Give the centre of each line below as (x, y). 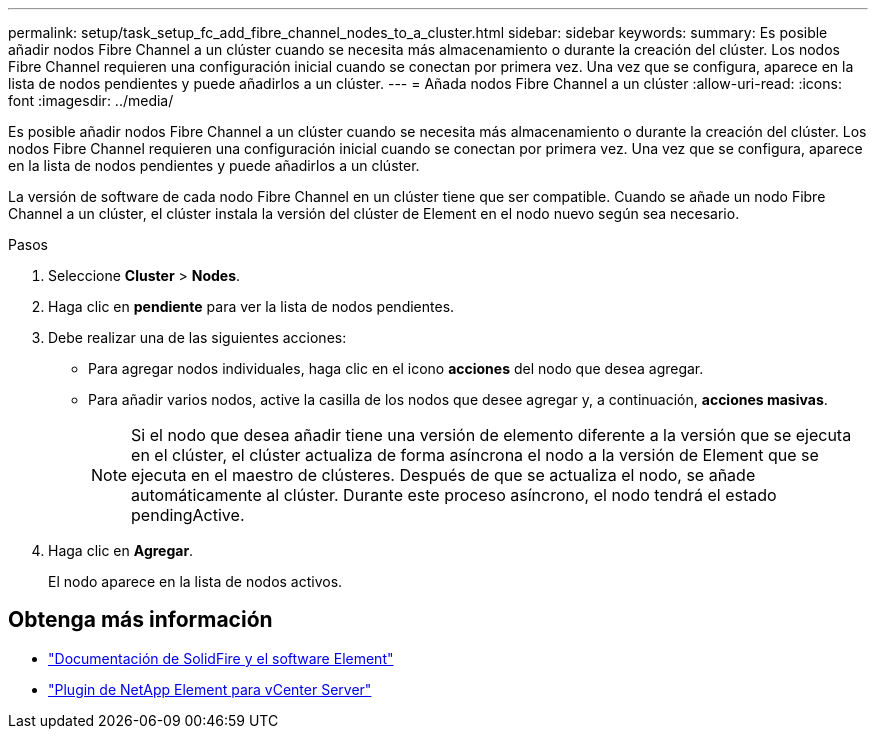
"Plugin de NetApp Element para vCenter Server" (210, 689)
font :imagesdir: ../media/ (91, 100)
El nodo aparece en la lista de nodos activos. (195, 581)
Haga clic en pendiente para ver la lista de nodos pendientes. (251, 306)
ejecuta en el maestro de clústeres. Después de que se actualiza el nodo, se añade (443, 475)
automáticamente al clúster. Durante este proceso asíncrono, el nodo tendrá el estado (454, 495)
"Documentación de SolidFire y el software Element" (221, 658)
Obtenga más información (140, 620)
